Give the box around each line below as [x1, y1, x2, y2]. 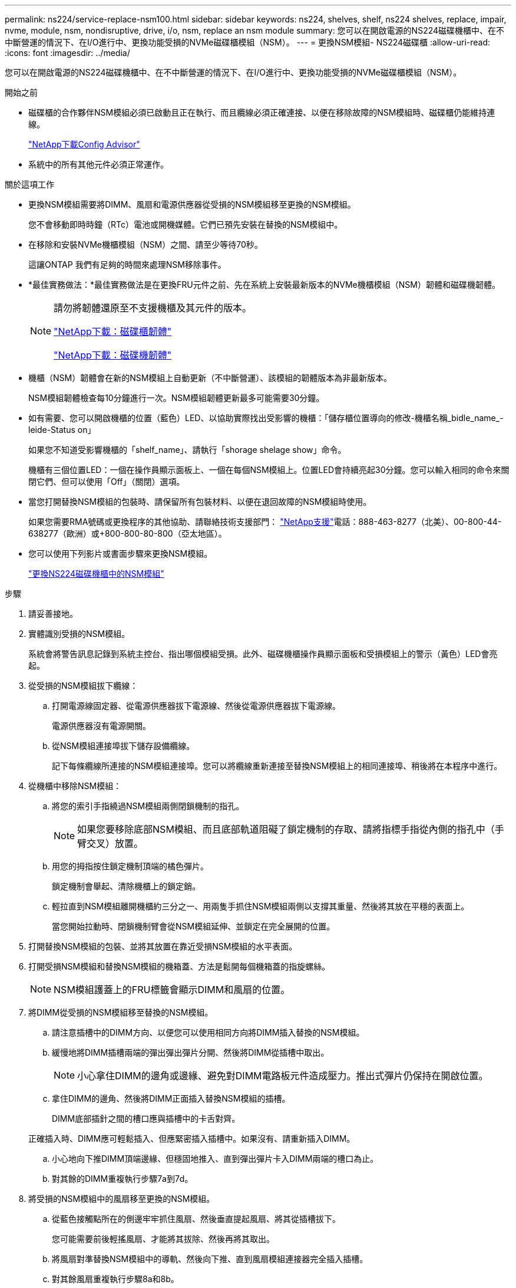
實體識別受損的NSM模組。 [28, 629, 130, 639]
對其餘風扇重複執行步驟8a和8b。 [52, 1274, 179, 1284]
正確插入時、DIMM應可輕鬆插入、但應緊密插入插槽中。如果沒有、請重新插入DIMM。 [28, 1133, 355, 1144]
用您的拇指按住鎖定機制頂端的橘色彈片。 [52, 861, 209, 871]
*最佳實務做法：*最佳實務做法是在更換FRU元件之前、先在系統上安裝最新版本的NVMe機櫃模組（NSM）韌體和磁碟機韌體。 [28, 280, 500, 290]
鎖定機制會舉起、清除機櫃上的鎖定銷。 [52, 881, 200, 891]
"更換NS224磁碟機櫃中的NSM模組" [28, 569, 164, 579]
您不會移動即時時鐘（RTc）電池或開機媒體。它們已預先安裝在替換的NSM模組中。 [28, 219, 343, 229]
